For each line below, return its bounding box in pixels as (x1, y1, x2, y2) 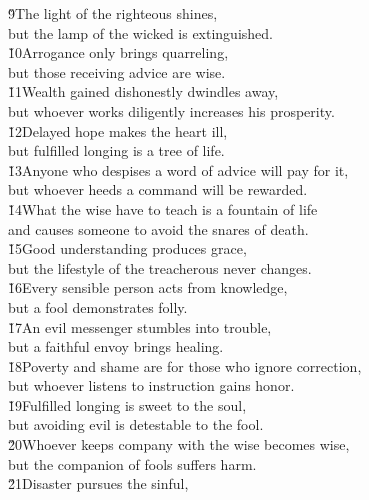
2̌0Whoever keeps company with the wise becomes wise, (8, 434, 350, 455)
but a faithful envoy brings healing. (8, 336, 224, 357)
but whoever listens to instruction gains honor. (8, 375, 295, 396)
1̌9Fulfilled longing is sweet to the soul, (8, 394, 247, 415)
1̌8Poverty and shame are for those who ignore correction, (8, 355, 362, 376)
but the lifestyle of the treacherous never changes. (8, 257, 312, 278)
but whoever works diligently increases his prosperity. (8, 100, 335, 121)
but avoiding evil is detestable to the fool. (8, 414, 264, 435)
